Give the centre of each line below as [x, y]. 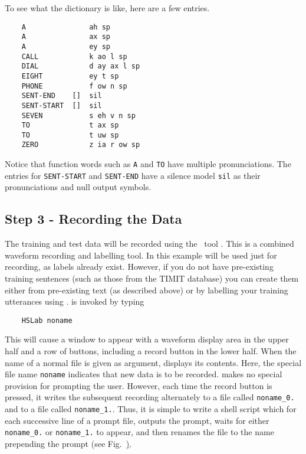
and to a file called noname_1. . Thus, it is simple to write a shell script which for [151, 409]
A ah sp [66, 27]
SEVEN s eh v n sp [78, 115]
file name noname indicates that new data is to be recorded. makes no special [144, 374]
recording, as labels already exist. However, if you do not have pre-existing [139, 267]
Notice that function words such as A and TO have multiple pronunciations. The [148, 164]
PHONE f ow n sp [74, 86]
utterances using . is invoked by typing [75, 301]
